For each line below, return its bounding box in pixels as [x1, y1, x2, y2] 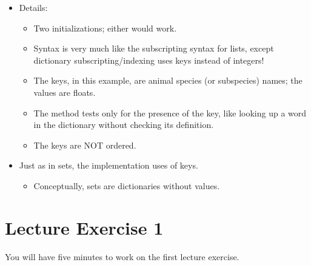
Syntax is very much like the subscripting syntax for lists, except [33, 42, 274, 55]
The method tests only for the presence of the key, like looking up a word [33, 106, 307, 119]
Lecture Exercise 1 [5, 215, 164, 240]
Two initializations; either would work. [33, 21, 177, 34]
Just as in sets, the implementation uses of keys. [19, 159, 198, 172]
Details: [19, 1, 48, 13]
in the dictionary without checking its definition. [33, 118, 214, 131]
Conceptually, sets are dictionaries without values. [33, 179, 220, 192]
